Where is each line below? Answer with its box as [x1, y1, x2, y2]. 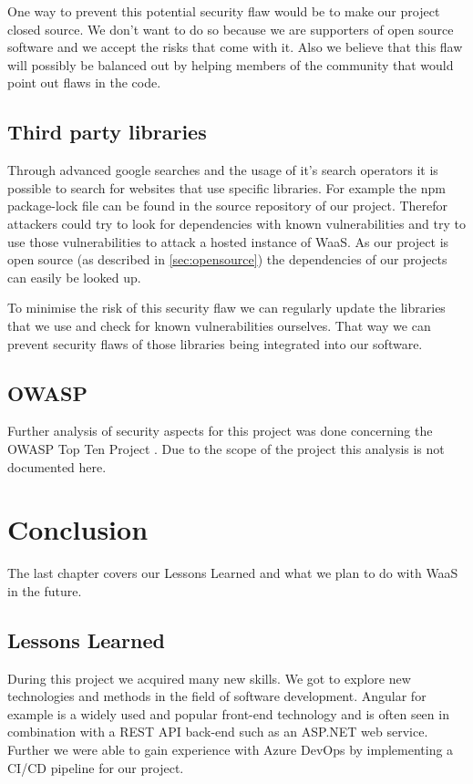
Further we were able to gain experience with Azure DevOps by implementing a [7, 739, 454, 758]
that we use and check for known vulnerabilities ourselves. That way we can [7, 315, 431, 335]
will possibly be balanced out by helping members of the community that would [7, 55, 454, 74]
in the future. [7, 581, 82, 600]
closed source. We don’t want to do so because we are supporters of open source [7, 19, 454, 38]
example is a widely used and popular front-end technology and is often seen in [7, 704, 449, 723]
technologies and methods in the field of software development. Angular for [7, 686, 427, 706]
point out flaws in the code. [7, 73, 161, 92]
